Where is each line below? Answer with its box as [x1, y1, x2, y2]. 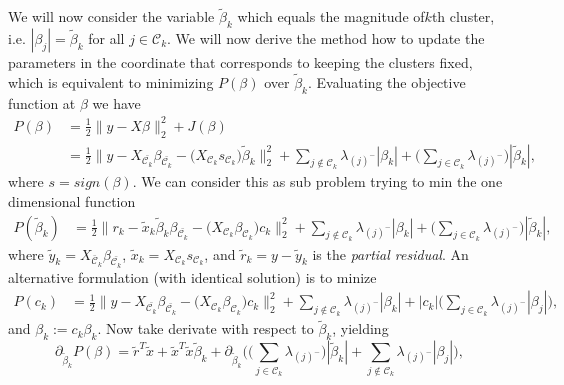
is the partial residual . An [312, 243, 469, 264]
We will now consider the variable [8, 6, 215, 27]
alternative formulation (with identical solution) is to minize [8, 266, 377, 287]
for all [88, 28, 125, 49]
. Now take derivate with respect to [97, 318, 314, 339]
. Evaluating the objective [307, 71, 466, 92]
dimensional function [8, 190, 136, 211]
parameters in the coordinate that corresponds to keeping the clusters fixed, [8, 52, 473, 73]
